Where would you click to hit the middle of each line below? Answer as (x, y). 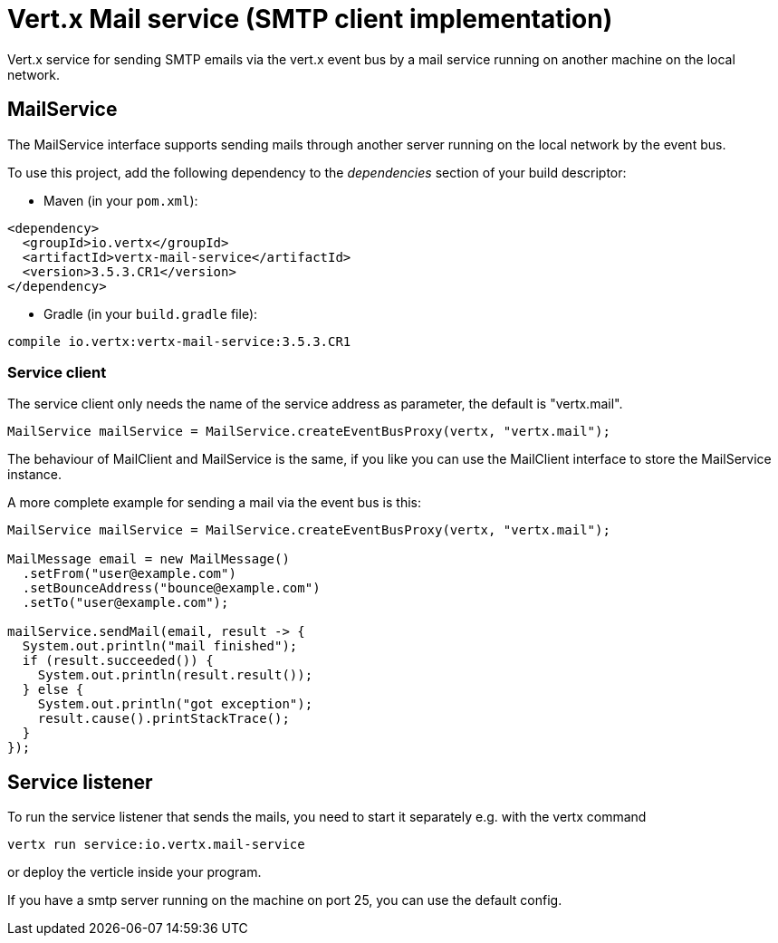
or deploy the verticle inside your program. (134, 872)
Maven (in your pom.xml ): (121, 200)
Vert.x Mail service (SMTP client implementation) (310, 19)
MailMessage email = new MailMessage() (149, 559)
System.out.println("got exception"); (175, 704)
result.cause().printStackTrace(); (163, 719)
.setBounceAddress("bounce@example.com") (171, 588)
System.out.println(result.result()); (175, 675)
